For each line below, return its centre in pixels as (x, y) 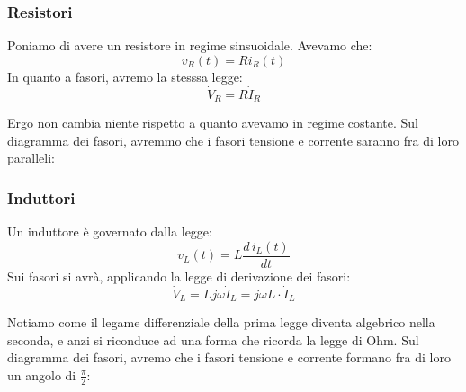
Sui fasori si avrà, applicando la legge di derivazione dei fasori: (179, 276)
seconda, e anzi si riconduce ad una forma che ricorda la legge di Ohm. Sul (213, 339)
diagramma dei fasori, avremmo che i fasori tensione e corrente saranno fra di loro (233, 140)
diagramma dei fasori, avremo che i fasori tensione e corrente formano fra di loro (229, 357)
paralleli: (31, 158)
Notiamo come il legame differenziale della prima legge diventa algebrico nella (221, 322)
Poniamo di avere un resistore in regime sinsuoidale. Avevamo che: (190, 45)
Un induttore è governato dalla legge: (110, 232)
